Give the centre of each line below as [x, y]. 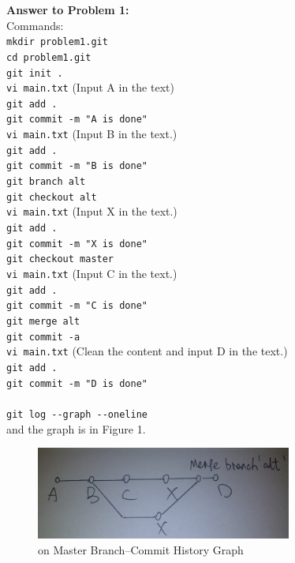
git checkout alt [52, 197]
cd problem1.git [49, 57]
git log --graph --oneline [77, 414]
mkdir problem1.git [57, 42]
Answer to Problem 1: [68, 9]
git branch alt [46, 182]
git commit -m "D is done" [77, 383]
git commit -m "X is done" [77, 244]
